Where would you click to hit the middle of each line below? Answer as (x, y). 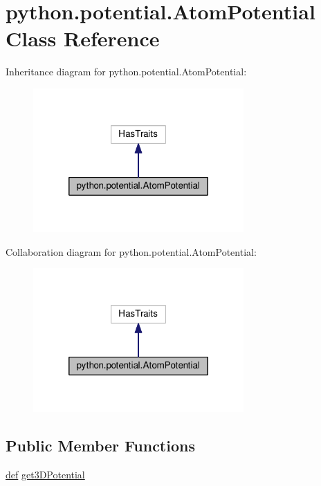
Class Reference (83, 38)
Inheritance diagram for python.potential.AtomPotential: (126, 72)
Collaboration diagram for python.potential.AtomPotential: (131, 251)
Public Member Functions (100, 446)
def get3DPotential (45, 474)
